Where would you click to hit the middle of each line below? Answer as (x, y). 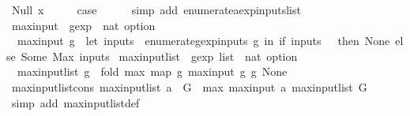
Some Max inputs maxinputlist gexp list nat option (159, 56)
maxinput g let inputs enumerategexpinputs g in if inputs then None (203, 41)
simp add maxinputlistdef (75, 102)
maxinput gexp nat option (83, 25)
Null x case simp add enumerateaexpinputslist (156, 9)
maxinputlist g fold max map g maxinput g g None (152, 71)
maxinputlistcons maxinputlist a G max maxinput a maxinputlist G (189, 86)
